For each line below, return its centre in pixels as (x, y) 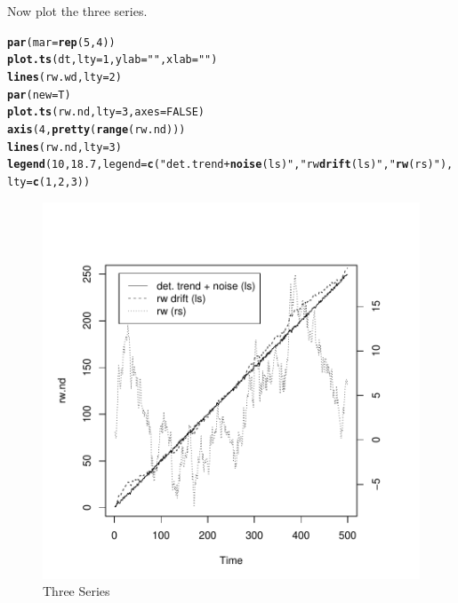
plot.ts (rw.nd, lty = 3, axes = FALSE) (106, 112)
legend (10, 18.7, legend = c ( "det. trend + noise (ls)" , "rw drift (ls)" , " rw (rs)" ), (230, 165)
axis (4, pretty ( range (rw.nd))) (96, 129)
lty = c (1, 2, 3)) (49, 182)
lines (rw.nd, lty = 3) (64, 147)
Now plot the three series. (77, 11)
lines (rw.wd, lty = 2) (64, 77)
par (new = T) (39, 95)
